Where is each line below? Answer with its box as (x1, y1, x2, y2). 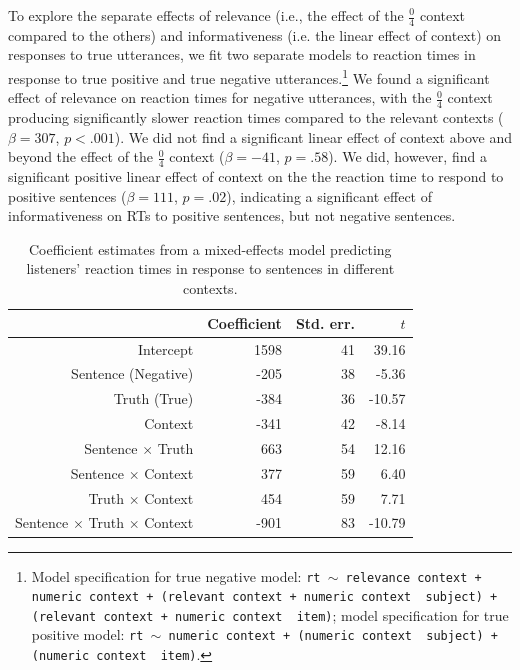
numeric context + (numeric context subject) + (168, 629, 498, 644)
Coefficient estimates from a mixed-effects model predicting (28, 238, 392, 259)
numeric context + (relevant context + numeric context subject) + (31, 590, 498, 605)
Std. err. (295, 312, 355, 333)
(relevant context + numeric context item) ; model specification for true (31, 604, 509, 625)
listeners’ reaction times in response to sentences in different (26, 258, 395, 279)
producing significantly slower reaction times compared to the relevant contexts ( (8, 107, 504, 128)
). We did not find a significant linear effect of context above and (114, 126, 512, 147)
